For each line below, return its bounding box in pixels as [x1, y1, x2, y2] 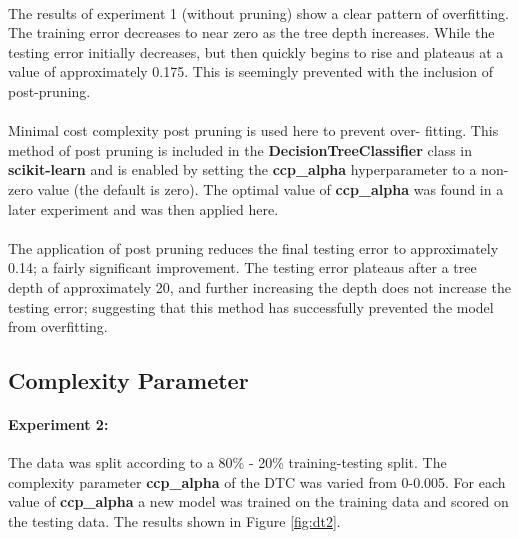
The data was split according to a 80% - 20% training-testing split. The [8, 452, 447, 473]
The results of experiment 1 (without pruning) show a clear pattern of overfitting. [8, 2, 509, 23]
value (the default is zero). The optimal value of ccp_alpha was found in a [37, 178, 504, 199]
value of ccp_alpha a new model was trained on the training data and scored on [8, 491, 509, 512]
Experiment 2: [8, 414, 109, 435]
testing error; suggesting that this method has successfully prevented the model [8, 296, 494, 317]
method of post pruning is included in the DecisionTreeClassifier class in [8, 139, 473, 160]
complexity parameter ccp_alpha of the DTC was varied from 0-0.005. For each [8, 471, 506, 492]
